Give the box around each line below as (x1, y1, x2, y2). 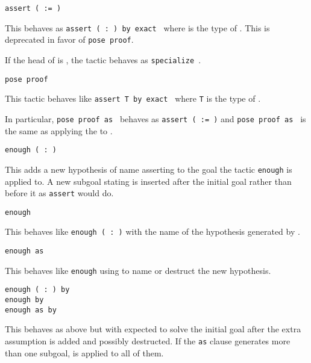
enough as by (5, 305, 57, 314)
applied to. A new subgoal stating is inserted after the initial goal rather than (5, 175, 292, 187)
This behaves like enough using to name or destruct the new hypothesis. (5, 264, 271, 276)
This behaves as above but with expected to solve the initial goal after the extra (5, 323, 301, 335)
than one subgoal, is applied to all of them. (5, 346, 164, 359)
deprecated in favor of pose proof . (5, 33, 134, 46)
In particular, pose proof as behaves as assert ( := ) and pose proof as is (5, 112, 306, 125)
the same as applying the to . (5, 124, 113, 137)
